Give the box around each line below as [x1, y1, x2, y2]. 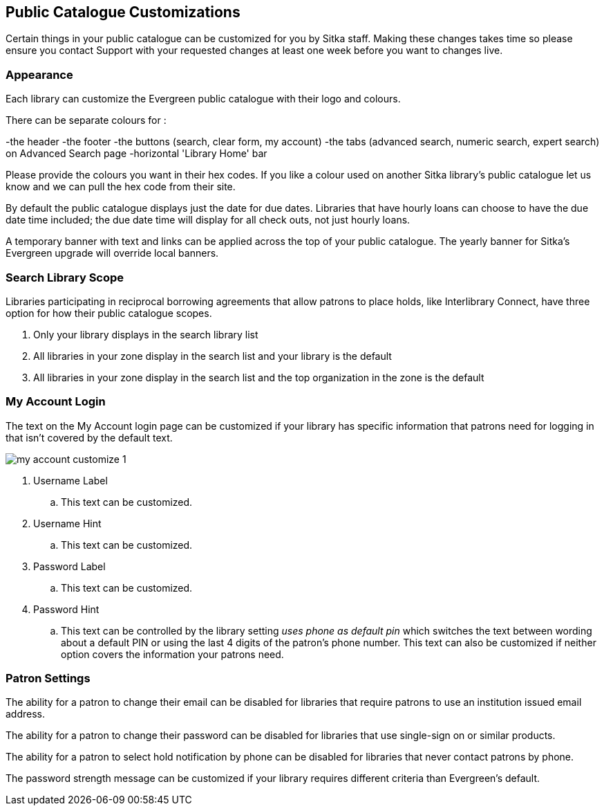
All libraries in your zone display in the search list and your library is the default [33, 349, 392, 362]
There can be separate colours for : [6, 114, 167, 127]
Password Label [33, 560, 106, 572]
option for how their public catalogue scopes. [6, 307, 212, 319]
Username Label [33, 474, 108, 486]
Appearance [6, 67, 73, 82]
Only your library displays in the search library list [33, 328, 258, 340]
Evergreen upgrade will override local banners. [6, 247, 219, 259]
